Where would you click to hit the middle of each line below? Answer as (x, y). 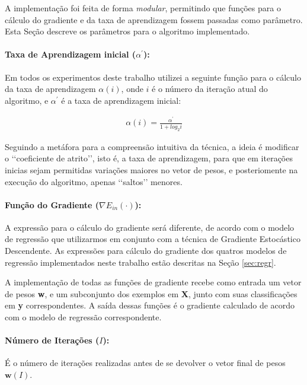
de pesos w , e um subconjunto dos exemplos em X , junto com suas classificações (151, 293)
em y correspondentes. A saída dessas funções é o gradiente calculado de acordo (150, 305)
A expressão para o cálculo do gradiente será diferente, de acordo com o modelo (150, 227)
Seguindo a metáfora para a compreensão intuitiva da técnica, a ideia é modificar (152, 146)
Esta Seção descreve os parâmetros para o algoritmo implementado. (127, 31)
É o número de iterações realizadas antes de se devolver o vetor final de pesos (145, 363)
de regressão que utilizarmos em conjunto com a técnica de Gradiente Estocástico (153, 239)
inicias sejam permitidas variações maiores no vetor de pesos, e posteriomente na (151, 169)
